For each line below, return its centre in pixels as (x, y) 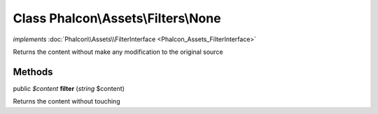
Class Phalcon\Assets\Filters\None (117, 18)
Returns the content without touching (66, 101)
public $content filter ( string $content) (69, 88)
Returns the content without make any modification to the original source (118, 52)
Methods (33, 72)
